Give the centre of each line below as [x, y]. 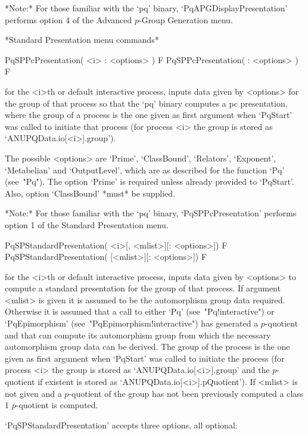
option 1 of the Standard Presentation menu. [87, 224]
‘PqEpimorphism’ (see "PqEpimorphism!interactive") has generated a [132, 323]
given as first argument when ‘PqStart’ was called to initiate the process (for [145, 358]
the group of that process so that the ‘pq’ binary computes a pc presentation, [146, 103]
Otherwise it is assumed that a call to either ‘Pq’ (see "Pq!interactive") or [140, 311]
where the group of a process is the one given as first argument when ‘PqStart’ [149, 115]
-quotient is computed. [57, 405]
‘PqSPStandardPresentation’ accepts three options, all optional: [121, 425]
